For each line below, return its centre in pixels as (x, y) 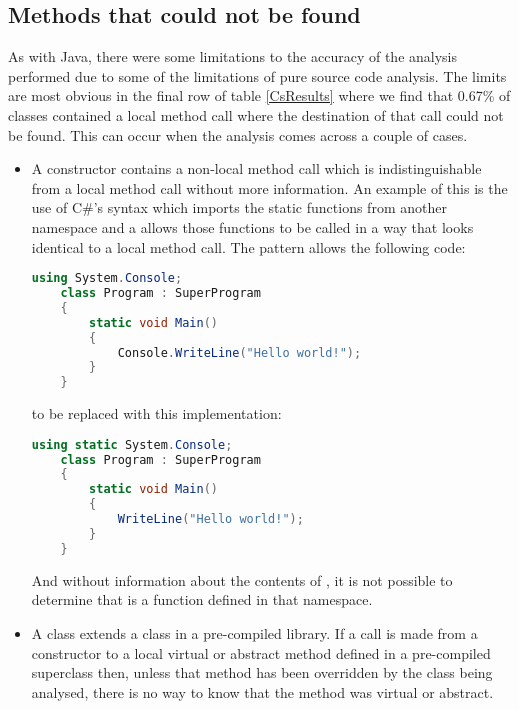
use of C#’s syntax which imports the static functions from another (239, 207)
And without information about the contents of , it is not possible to (242, 579)
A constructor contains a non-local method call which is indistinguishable (256, 168)
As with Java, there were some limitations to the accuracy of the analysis (233, 56)
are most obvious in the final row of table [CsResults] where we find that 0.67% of (259, 95)
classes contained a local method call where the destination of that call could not (256, 114)
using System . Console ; (107, 278)
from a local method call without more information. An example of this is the (269, 187)
